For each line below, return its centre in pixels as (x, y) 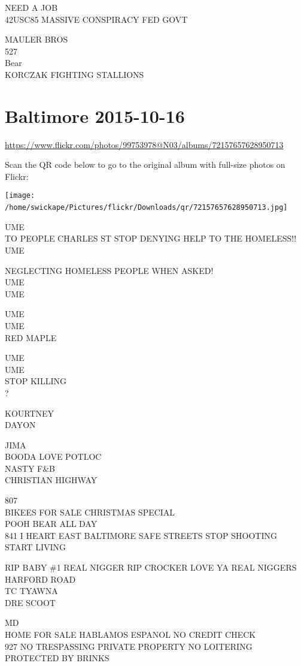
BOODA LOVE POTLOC (53, 456)
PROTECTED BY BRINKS (57, 658)
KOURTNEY (30, 413)
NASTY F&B (30, 468)
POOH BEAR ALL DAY (51, 524)
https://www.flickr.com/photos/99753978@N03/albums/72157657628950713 (144, 144)
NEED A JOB (31, 7)
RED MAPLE (31, 337)
